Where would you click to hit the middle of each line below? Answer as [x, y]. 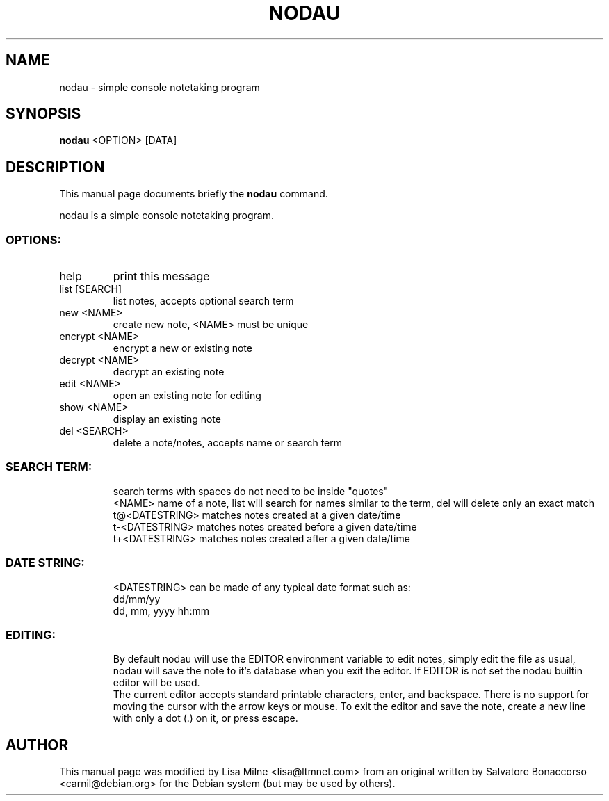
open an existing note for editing [187, 396]
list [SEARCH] [90, 289]
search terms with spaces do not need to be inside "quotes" [251, 491]
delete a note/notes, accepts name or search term [227, 443]
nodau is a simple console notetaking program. [167, 216]
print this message [161, 276]
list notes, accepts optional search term [203, 301]
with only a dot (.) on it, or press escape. [205, 718]
